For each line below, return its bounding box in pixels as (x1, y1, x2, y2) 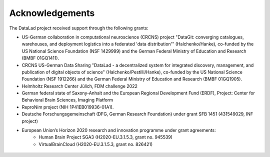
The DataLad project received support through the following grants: (9, 25, 148, 31)
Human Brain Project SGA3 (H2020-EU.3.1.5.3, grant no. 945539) (38, 134, 172, 140)
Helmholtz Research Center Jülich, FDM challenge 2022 (21, 83, 137, 89)
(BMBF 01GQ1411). (21, 55, 59, 61)
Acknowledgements (9, 7, 95, 18)
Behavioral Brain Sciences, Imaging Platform (21, 97, 113, 103)
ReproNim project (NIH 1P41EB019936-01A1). (21, 104, 114, 110)
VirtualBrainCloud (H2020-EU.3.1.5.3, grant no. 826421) (38, 141, 153, 147)
